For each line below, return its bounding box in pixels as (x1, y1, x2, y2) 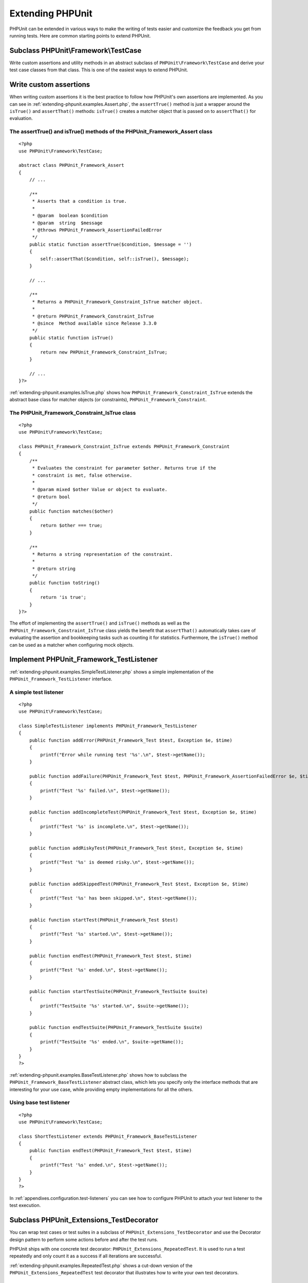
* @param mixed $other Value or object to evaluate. (32, 487, 168, 493)
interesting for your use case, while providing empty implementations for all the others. (9, 1086, 194, 1093)
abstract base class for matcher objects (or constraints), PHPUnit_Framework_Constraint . (9, 396, 207, 402)
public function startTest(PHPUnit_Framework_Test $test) (29, 917, 179, 923)
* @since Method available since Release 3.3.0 (32, 321, 157, 326)
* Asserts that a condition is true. (32, 198, 127, 204)
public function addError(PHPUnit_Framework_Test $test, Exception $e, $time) (29, 737, 233, 743)
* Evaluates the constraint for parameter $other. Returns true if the (32, 465, 217, 471)
